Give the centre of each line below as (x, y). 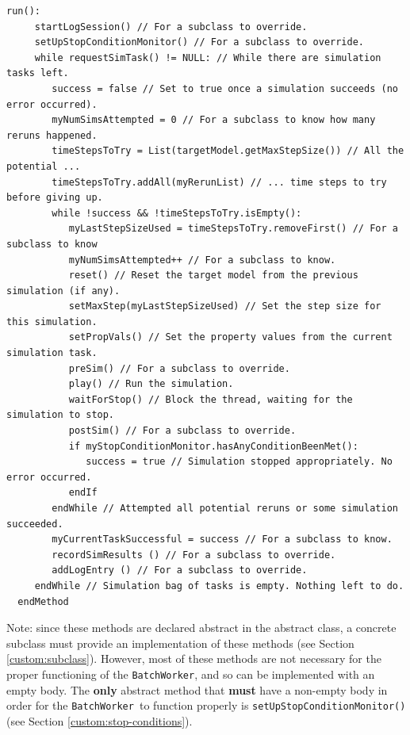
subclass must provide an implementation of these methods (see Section (180, 643)
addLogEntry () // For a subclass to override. (180, 570)
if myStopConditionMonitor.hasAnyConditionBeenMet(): (213, 446)
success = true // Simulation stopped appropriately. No (239, 462)
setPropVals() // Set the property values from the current (230, 337)
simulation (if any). (63, 291)
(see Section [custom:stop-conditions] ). (100, 720)
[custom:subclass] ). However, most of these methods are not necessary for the (194, 658)
